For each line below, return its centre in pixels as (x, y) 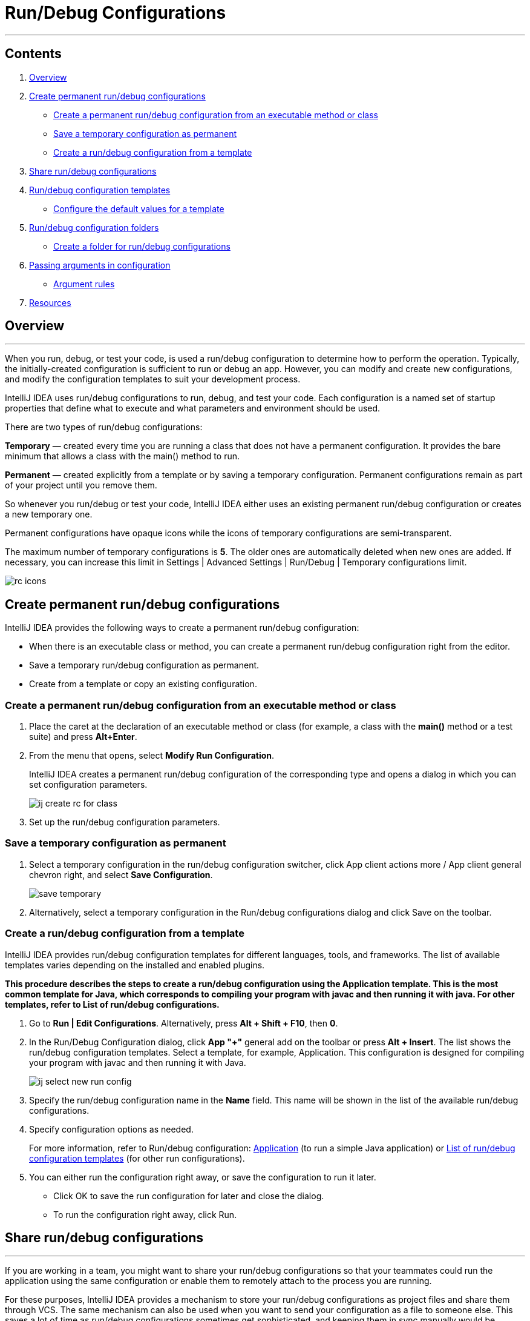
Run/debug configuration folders (94, 227)
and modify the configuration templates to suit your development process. (153, 379)
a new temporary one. (49, 514)
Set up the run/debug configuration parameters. (125, 822)
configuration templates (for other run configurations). (137, 1158)
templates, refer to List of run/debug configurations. (112, 1004)
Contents (33, 54)
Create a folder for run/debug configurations (142, 246)
